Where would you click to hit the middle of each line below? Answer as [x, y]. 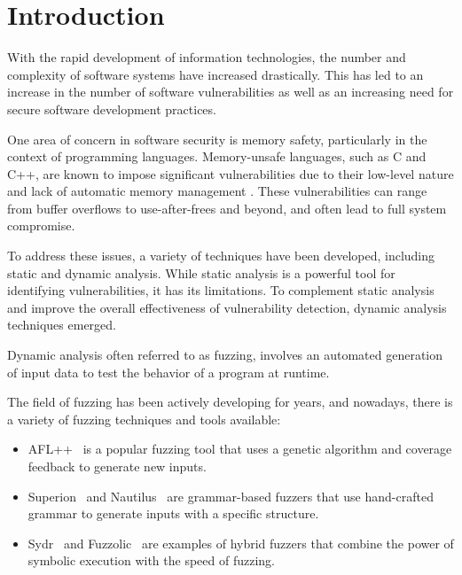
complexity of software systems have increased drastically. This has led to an [215, 74]
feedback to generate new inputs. [117, 466]
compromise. [41, 225]
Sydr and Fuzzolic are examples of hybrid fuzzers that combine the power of [241, 543]
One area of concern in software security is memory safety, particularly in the [217, 139]
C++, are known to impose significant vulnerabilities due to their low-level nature [231, 173]
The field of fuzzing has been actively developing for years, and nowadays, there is [230, 402]
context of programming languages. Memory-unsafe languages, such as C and [217, 156]
